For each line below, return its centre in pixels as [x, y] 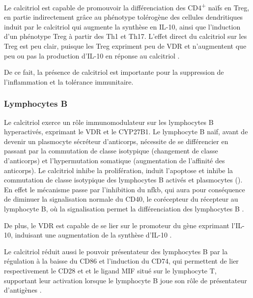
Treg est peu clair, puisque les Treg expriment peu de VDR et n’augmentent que [125, 46]
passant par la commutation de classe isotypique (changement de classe [111, 151]
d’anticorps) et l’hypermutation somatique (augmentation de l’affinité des [114, 160]
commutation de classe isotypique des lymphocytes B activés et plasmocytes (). [123, 180]
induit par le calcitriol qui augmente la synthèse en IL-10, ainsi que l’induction [122, 26]
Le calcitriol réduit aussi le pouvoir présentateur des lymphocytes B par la [116, 251]
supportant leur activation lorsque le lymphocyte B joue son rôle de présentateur [126, 280]
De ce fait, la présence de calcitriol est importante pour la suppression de [114, 72]
